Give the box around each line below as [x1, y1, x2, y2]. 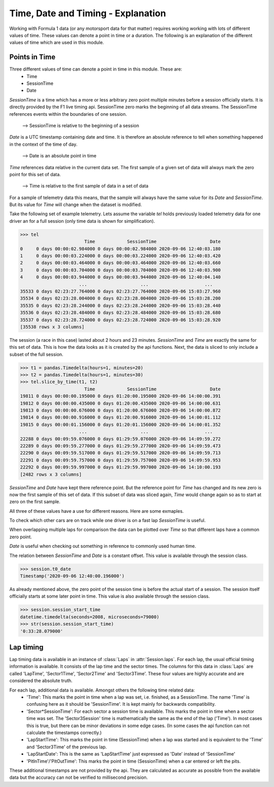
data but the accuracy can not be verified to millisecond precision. [9, 774, 148, 780]
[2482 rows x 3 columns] [20, 471, 82, 477]
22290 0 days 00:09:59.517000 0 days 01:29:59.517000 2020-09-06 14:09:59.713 [20, 450, 221, 456]
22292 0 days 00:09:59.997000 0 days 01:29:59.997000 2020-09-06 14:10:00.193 [20, 465, 221, 470]
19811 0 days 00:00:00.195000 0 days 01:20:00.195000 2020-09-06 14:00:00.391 [20, 393, 221, 399]
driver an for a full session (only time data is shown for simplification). [9, 218, 155, 224]
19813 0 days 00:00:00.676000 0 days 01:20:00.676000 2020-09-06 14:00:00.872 [20, 408, 221, 413]
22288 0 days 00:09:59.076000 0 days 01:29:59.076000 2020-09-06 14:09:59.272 [20, 436, 221, 442]
